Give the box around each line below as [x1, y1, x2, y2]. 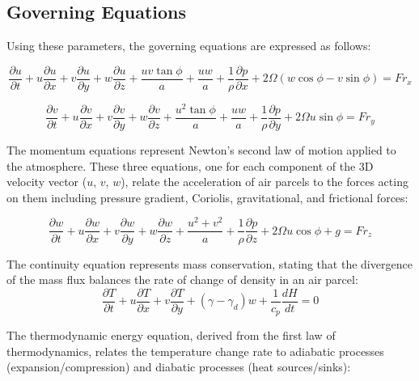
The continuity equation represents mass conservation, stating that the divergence [6, 255, 413, 272]
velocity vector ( [6, 173, 87, 190]
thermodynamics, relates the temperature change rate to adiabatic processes [6, 342, 384, 359]
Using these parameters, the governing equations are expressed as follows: [6, 37, 371, 54]
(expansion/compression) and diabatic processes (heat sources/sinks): [6, 358, 351, 375]
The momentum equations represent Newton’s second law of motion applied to [6, 142, 396, 158]
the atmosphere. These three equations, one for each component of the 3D [6, 157, 374, 174]
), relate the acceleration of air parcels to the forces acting [121, 173, 408, 190]
